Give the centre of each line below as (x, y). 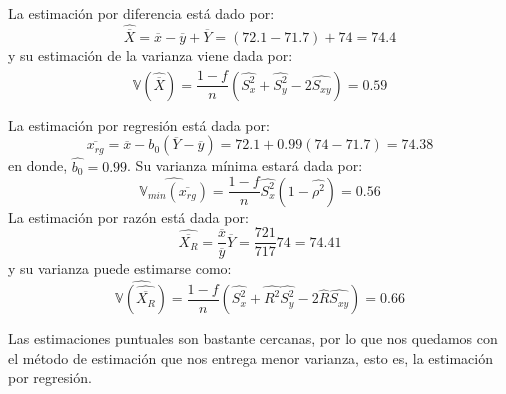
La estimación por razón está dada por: (128, 216)
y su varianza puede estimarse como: (120, 268)
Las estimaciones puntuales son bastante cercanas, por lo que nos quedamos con (253, 338)
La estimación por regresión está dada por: (139, 124)
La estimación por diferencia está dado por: (141, 13)
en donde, (38, 165)
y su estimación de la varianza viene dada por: (150, 55)
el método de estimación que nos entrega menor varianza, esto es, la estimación (250, 357)
